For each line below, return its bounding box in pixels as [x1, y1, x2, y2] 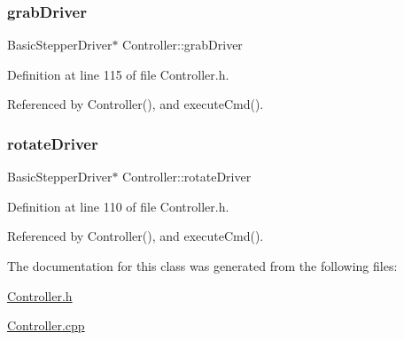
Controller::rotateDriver [122, 167, 252, 186]
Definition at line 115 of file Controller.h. [7, 65, 229, 83]
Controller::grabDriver [122, 35, 243, 54]
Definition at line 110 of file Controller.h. [7, 197, 229, 215]
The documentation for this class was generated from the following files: [7, 257, 398, 274]
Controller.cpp [7, 316, 85, 335]
